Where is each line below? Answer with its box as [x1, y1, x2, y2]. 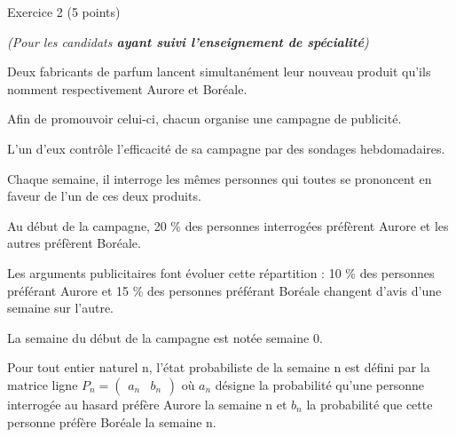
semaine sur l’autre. [7, 298, 114, 317]
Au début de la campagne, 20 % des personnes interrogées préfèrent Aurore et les [7, 216, 449, 234]
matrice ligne [7, 375, 78, 393]
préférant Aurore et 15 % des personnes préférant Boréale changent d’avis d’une [7, 281, 442, 299]
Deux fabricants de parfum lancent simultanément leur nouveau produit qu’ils [7, 62, 431, 81]
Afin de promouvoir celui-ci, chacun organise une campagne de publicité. [7, 109, 402, 128]
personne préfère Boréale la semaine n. [7, 412, 216, 431]
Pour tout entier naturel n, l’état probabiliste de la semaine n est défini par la [7, 358, 430, 377]
